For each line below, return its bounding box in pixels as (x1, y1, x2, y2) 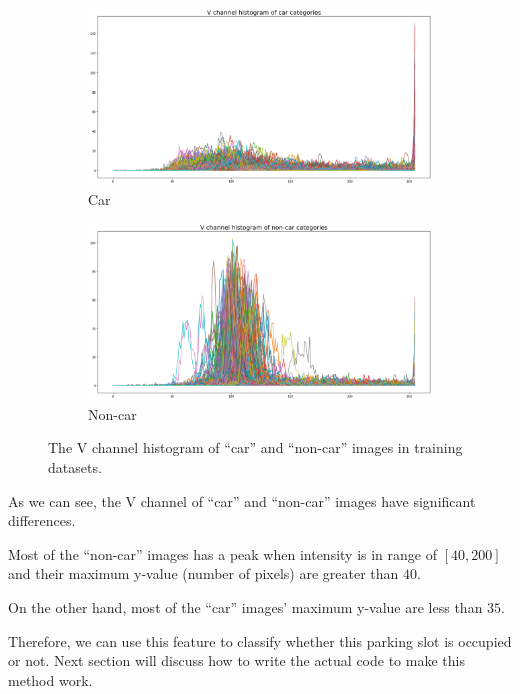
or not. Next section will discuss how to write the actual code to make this (8, 650, 465, 671)
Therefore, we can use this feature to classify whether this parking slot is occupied (8, 630, 512, 651)
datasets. (48, 457, 102, 478)
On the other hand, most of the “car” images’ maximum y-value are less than (8, 597, 483, 617)
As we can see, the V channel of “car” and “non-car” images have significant (8, 490, 476, 511)
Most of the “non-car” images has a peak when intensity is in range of (8, 543, 437, 564)
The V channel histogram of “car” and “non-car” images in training (48, 437, 463, 458)
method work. (8, 669, 93, 690)
